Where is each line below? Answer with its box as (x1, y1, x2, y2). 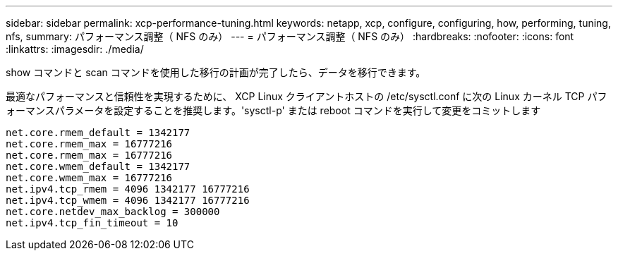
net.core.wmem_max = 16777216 (6, 172, 173, 183)
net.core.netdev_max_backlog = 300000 (6, 206, 220, 217)
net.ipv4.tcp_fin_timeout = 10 (6, 217, 178, 228)
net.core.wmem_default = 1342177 (6, 161, 190, 172)
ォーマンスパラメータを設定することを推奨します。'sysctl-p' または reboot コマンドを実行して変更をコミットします (6, 104, 541, 116)
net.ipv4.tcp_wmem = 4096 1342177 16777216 (6, 195, 250, 206)
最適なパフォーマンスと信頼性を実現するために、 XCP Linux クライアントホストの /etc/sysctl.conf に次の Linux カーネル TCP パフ (6, 90, 607, 102)
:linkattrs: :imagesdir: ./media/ (6, 43, 144, 55)
